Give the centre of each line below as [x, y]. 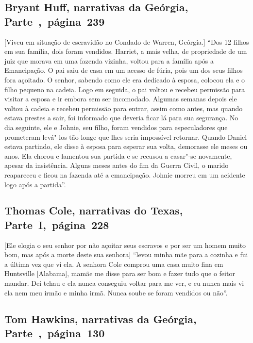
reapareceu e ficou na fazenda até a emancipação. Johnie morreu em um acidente [125, 174]
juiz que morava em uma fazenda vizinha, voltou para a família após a [109, 60]
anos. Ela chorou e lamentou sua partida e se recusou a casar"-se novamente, [118, 155]
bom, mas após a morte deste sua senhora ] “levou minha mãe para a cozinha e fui [126, 254]
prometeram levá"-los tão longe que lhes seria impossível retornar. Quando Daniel [126, 137]
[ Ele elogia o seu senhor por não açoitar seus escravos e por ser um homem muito [125, 245]
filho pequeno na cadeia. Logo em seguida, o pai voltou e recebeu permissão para [125, 89]
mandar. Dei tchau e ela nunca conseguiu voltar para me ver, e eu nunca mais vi [124, 283]
